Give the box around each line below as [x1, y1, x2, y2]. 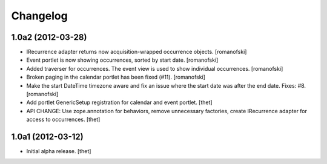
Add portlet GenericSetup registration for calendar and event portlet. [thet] [26, 99, 213, 106]
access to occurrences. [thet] [26, 116, 101, 123]
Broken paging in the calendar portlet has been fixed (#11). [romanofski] [26, 73, 206, 81]
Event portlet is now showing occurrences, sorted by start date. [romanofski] [26, 56, 219, 64]
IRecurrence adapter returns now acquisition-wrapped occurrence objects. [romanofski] [26, 48, 247, 56]
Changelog [11, 9, 68, 22]
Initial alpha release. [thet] [26, 148, 91, 155]
